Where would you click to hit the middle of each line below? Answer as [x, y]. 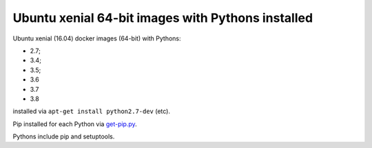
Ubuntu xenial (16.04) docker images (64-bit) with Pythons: [97, 38]
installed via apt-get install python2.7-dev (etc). [92, 111]
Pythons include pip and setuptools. [64, 136]
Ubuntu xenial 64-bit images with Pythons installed [163, 18]
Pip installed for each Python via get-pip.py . [75, 124]
